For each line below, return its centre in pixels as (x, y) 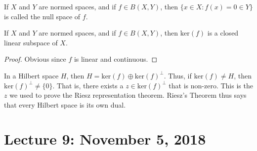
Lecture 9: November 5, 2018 (105, 138)
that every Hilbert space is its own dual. (65, 104)
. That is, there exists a (88, 85)
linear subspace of (31, 42)
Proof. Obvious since (35, 59)
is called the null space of (42, 16)
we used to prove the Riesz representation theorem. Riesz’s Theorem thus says (128, 95)
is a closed (223, 33)
